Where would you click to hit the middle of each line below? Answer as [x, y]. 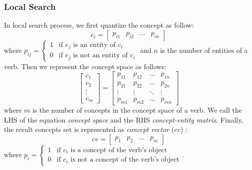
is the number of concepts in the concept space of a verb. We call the [137, 109]
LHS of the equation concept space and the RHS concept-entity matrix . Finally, [124, 119]
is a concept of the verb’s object [119, 150]
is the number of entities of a [204, 50]
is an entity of [94, 45]
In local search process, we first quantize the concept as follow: [99, 25]
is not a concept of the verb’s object [125, 160]
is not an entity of [101, 56]
